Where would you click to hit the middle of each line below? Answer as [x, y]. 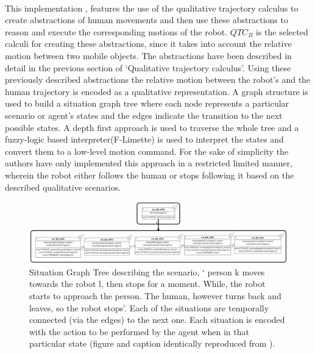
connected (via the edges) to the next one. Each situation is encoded [157, 320]
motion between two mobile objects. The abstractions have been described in [148, 55]
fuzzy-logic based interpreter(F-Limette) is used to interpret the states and [144, 139]
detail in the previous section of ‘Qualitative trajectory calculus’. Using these [148, 67]
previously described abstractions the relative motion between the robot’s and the [158, 80]
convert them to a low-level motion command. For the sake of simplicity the [147, 151]
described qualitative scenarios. [63, 187]
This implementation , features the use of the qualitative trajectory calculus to [152, 8]
